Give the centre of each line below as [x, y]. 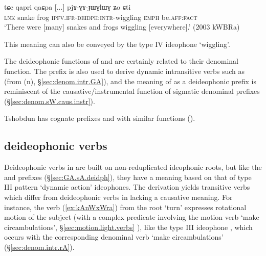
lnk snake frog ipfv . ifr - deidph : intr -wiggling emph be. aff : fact [101, 17]
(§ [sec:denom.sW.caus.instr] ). [50, 101]
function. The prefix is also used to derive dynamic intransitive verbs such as [125, 71]
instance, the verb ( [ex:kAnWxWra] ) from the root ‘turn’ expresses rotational [125, 207]
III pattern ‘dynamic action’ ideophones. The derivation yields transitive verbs [127, 187]
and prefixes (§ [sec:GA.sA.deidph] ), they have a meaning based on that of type [128, 177]
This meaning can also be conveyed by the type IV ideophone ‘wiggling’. [117, 44]
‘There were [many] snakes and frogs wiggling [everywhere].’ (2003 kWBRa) [122, 27]
